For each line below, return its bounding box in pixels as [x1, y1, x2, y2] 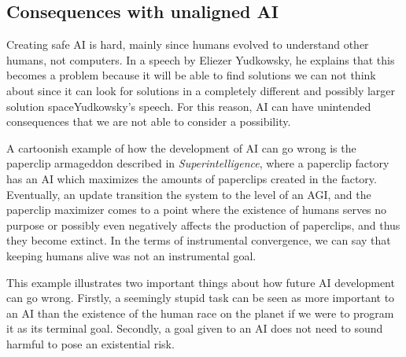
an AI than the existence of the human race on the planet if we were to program [6, 304, 394, 321]
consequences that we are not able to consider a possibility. [6, 113, 291, 130]
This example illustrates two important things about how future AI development [6, 274, 395, 290]
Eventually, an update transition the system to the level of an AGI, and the [6, 186, 371, 202]
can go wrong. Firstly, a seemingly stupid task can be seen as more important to [6, 289, 395, 306]
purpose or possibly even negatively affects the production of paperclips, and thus [6, 216, 400, 233]
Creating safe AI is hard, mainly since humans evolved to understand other [6, 36, 369, 53]
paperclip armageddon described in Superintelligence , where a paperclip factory [6, 155, 389, 171]
